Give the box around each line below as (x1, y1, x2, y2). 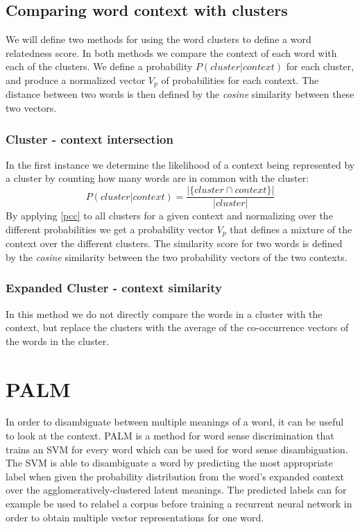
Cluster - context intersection (6, 130, 173, 147)
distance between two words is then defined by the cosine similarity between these (6, 87, 354, 101)
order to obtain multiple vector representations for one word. (6, 510, 264, 524)
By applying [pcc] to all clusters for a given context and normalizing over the (6, 208, 333, 223)
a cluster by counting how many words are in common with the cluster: (6, 171, 309, 185)
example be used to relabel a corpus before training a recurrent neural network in (6, 496, 352, 511)
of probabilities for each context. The (161, 72, 319, 87)
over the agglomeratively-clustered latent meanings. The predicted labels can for (6, 482, 347, 497)
